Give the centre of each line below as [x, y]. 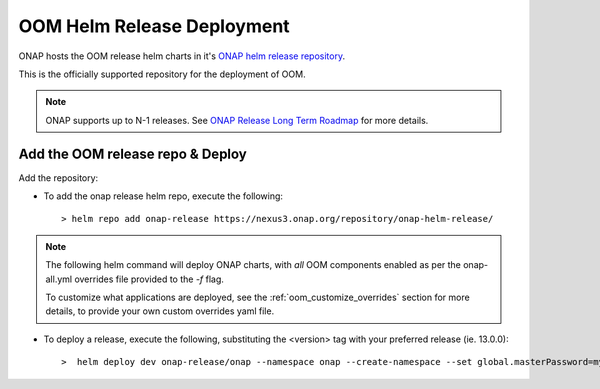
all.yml [59, 279]
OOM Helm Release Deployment [154, 26]
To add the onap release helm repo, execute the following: [163, 196]
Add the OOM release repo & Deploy [132, 153]
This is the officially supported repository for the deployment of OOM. [162, 74]
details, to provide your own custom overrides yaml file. [160, 311]
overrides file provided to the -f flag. [149, 279]
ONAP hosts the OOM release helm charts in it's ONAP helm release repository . [181, 56]
